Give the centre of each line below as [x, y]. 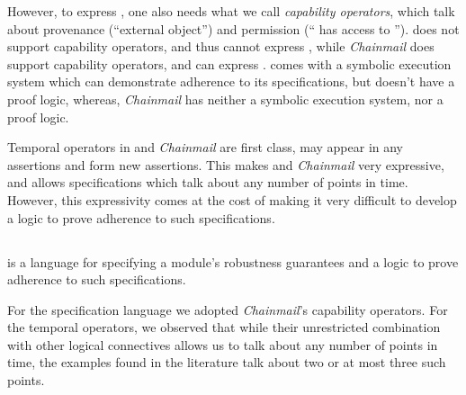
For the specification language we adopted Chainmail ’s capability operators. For [228, 309]
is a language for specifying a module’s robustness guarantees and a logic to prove [233, 261]
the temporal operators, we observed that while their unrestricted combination [224, 327]
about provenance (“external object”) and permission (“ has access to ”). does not [233, 28]
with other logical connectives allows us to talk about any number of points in [223, 344]
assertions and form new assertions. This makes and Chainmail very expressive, [226, 164]
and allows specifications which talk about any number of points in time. [208, 182]
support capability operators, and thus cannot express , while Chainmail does [221, 46]
